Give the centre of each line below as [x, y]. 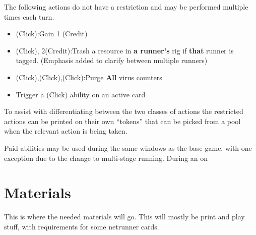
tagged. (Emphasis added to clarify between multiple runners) [112, 60]
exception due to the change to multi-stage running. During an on [106, 158]
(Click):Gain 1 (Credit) [52, 34]
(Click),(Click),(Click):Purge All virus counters [89, 77]
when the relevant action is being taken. [66, 131]
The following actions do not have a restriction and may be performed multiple [126, 7]
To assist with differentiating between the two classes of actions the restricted [124, 111]
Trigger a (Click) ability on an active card [81, 94]
